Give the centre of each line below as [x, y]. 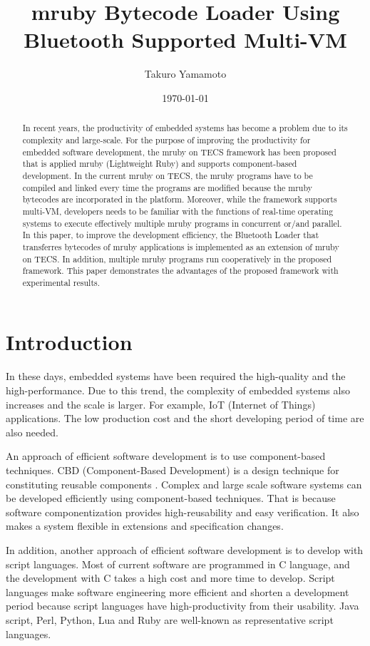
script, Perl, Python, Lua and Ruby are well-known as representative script [170, 619]
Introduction [69, 342]
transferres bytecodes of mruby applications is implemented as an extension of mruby [181, 246]
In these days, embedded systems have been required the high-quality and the [176, 376]
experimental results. [61, 282]
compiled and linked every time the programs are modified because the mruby [168, 187]
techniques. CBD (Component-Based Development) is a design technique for [173, 470]
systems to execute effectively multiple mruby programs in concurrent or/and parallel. [182, 223]
